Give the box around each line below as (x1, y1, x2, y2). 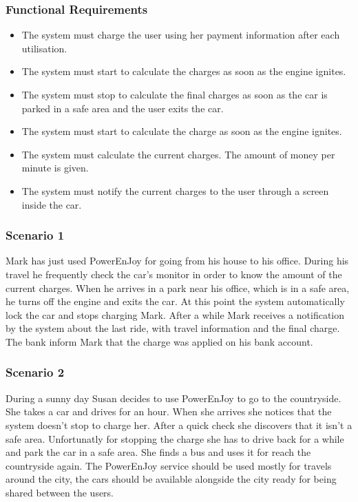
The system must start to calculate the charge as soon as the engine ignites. (21, 124, 342, 138)
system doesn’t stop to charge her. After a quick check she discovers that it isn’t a (6, 417, 352, 432)
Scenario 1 (6, 227, 65, 244)
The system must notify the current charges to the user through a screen (21, 183, 329, 198)
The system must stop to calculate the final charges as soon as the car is (21, 87, 328, 101)
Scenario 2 (6, 364, 65, 381)
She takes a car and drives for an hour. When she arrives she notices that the (6, 404, 332, 419)
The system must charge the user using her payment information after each (21, 28, 340, 42)
